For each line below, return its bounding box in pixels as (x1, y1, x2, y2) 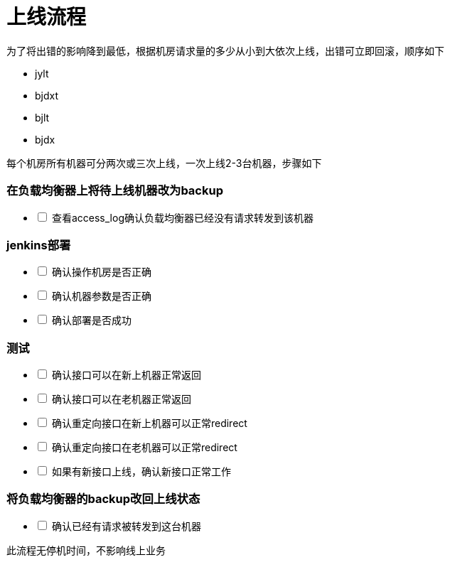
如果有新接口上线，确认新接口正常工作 (51, 465, 231, 477)
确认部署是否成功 (51, 314, 132, 327)
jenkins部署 (6, 237, 71, 252)
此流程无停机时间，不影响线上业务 (6, 544, 166, 556)
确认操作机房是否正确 (51, 266, 151, 279)
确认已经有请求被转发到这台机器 (51, 519, 201, 532)
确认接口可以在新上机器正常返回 (51, 369, 201, 381)
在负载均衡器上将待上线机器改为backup (6, 183, 223, 198)
